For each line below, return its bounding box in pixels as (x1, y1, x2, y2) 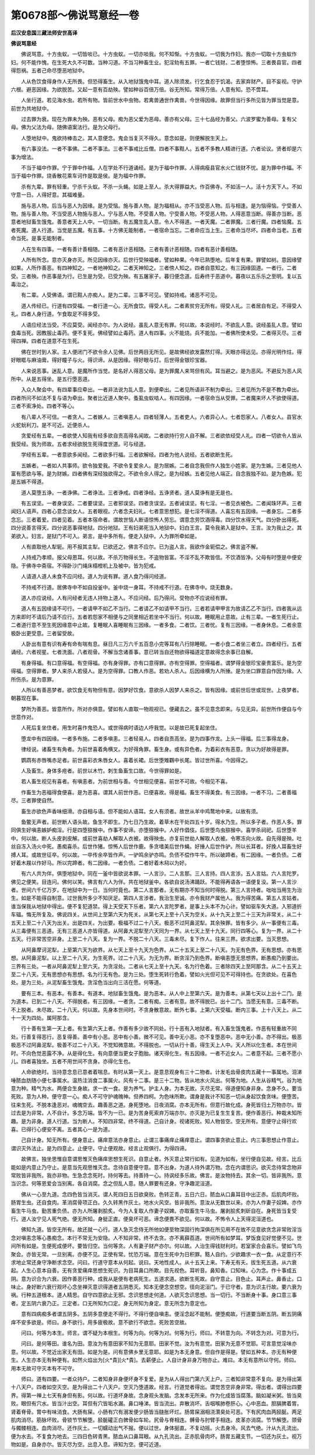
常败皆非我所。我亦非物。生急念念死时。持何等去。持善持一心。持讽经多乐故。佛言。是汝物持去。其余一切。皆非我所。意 (10, 1171, 302, 1178)
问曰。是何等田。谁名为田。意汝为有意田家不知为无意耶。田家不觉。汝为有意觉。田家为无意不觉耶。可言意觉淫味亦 (20, 1340, 297, 1347)
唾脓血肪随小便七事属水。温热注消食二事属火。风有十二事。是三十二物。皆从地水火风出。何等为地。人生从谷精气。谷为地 (10, 1077, 302, 1084)
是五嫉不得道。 (10, 478, 47, 485)
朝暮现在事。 (10, 695, 42, 702)
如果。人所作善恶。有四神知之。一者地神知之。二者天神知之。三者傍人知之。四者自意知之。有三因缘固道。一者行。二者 (10, 264, 297, 271)
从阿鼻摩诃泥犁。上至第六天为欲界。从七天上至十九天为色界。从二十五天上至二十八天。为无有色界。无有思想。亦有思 (20, 946, 302, 953)
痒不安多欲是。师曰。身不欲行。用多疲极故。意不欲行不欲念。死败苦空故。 (10, 1319, 190, 1326)
